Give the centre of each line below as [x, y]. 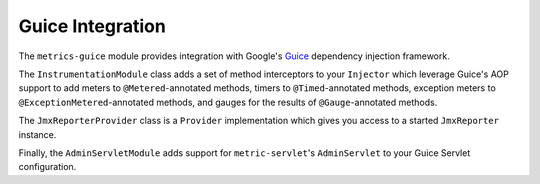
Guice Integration [92, 26]
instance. [37, 134]
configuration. [47, 167]
